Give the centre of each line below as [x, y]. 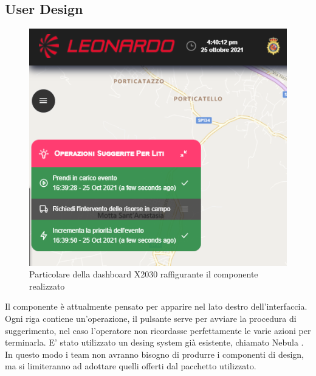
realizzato [47, 286]
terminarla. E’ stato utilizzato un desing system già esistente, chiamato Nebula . [154, 342]
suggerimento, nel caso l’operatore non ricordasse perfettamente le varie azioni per [158, 330]
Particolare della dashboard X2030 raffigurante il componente [144, 274]
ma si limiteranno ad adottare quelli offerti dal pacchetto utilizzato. [131, 366]
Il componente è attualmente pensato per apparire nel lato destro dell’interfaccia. [156, 306]
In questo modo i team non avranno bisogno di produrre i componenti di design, [154, 354]
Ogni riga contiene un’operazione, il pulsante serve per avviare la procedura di [151, 318]
